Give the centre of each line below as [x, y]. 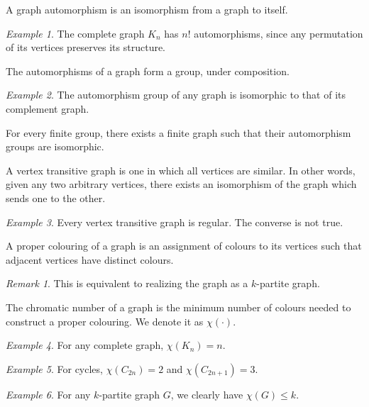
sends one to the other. [56, 197]
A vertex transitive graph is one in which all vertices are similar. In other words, [181, 170]
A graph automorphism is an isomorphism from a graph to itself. [147, 9]
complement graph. [48, 108]
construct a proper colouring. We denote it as [105, 321]
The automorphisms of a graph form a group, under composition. [148, 71]
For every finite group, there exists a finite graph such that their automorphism [178, 132]
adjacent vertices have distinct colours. [90, 259]
